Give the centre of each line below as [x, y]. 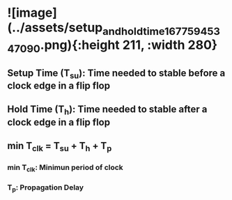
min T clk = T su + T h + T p [60, 147]
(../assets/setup [55, 28]
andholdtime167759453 [161, 31]
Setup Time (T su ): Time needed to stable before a [116, 74]
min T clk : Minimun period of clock [65, 168]
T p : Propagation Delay [46, 188]
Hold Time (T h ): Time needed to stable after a [107, 110]
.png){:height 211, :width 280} [129, 45]
